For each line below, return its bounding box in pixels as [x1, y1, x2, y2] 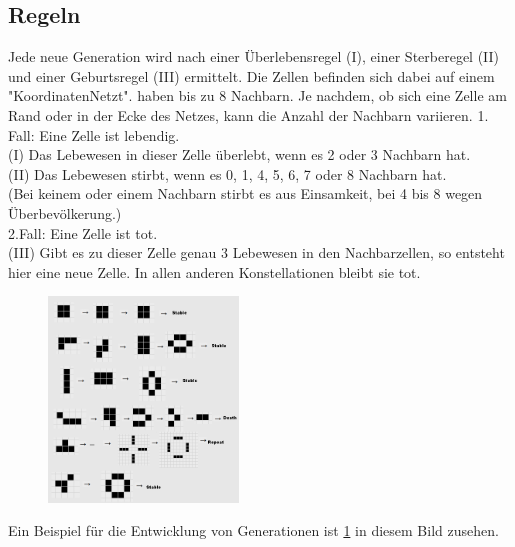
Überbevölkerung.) [8, 202, 122, 223]
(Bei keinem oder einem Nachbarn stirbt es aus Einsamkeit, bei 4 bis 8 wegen [8, 183, 483, 204]
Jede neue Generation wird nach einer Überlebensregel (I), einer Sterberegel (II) [8, 46, 500, 67]
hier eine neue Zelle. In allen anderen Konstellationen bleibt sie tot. [8, 261, 421, 282]
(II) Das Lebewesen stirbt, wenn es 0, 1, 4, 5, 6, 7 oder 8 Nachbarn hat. [8, 163, 447, 184]
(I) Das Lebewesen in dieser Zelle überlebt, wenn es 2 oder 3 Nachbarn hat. [8, 144, 471, 165]
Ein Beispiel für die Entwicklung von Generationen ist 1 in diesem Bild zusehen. [8, 520, 499, 541]
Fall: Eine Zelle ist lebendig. [8, 124, 180, 145]
